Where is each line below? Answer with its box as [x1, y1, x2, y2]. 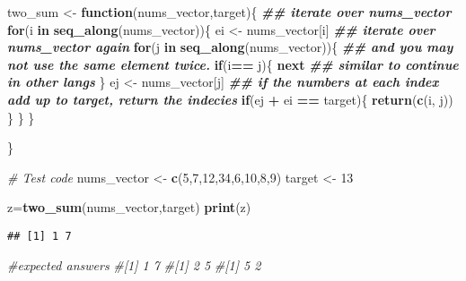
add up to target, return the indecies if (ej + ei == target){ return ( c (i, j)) [7, 89, 453, 108]
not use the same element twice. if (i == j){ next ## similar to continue [7, 55, 459, 73]
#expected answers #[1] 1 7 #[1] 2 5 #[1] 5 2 [7, 255, 261, 274]
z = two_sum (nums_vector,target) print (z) [7, 198, 251, 217]
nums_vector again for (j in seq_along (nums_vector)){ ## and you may [7, 38, 453, 56]
